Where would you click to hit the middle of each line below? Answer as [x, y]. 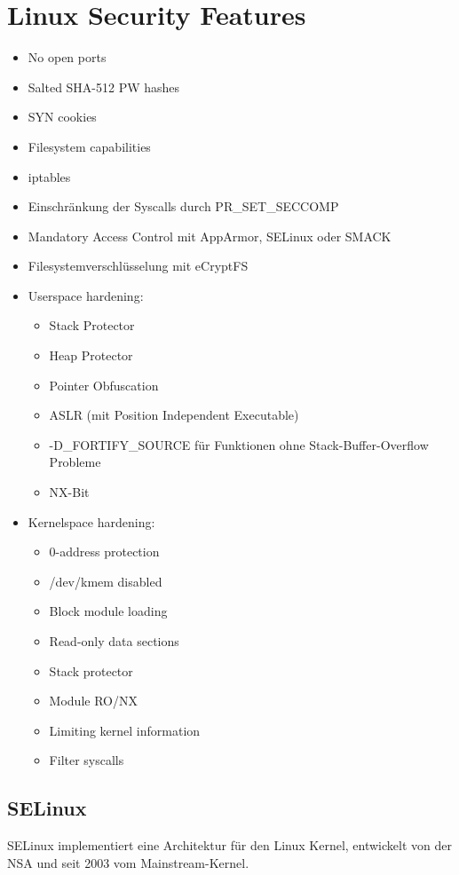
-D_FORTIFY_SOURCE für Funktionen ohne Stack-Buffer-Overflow [239, 444]
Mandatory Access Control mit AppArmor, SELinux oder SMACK [210, 236]
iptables [49, 176]
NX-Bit [69, 492]
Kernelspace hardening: [91, 521]
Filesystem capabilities [89, 146]
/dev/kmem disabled [106, 581]
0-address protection [104, 552]
